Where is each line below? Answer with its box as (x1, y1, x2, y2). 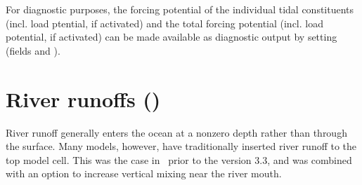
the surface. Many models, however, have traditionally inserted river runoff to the (6, 139, 357, 153)
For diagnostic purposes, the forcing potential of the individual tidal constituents (6, 2, 354, 16)
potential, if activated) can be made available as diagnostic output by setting (6, 29, 337, 44)
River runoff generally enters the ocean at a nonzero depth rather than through (6, 125, 347, 139)
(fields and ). (6, 43, 60, 57)
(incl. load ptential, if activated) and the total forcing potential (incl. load (6, 15, 323, 30)
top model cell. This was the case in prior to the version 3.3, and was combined (6, 152, 352, 167)
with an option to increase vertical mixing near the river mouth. (6, 166, 282, 181)
